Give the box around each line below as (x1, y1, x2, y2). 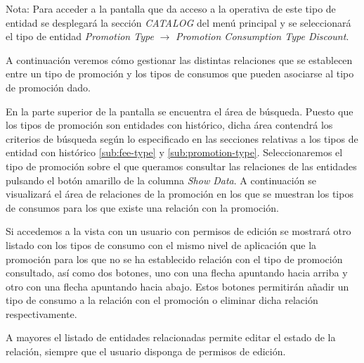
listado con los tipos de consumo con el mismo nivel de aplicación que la (6, 237, 317, 252)
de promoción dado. (6, 79, 91, 94)
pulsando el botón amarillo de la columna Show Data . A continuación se (6, 172, 316, 187)
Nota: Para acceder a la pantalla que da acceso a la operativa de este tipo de (6, 1, 336, 15)
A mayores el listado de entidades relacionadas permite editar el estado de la (6, 330, 336, 345)
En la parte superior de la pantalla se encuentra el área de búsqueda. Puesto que (6, 103, 353, 118)
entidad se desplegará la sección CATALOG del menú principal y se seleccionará (6, 15, 351, 30)
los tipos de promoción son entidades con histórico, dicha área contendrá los (6, 117, 333, 132)
